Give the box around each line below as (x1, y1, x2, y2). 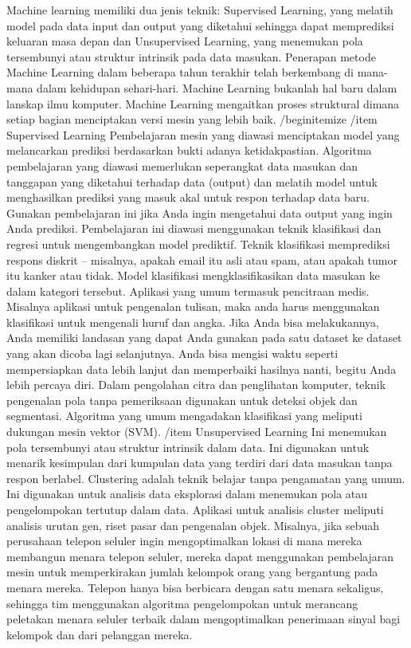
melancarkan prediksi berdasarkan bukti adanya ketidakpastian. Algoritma (6, 142, 372, 159)
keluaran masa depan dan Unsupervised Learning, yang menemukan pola (6, 33, 363, 49)
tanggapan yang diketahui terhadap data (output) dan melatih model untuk (6, 173, 378, 190)
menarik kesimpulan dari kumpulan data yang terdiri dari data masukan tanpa (6, 454, 393, 471)
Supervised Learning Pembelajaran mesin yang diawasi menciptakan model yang (6, 126, 400, 143)
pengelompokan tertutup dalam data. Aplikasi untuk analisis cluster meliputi (6, 501, 384, 517)
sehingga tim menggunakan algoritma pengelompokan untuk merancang (6, 595, 358, 611)
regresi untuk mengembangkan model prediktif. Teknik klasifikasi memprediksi (6, 235, 390, 252)
